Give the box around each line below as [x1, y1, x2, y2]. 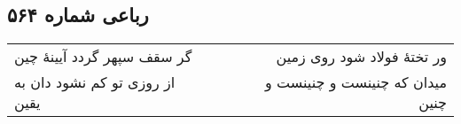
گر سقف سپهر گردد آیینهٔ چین [14, 46, 192, 67]
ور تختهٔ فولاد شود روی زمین [276, 46, 447, 67]
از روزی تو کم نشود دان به [14, 72, 176, 93]
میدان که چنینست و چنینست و [265, 72, 447, 93]
